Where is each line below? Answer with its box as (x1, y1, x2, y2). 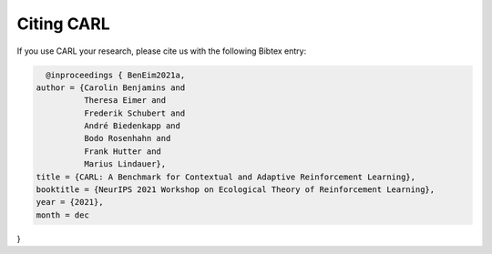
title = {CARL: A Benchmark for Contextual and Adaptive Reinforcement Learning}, (36, 171, 416, 182)
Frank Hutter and (83, 146, 161, 157)
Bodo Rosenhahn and (83, 133, 171, 144)
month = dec (36, 209, 90, 220)
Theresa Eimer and (83, 96, 167, 106)
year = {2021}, (36, 197, 104, 208)
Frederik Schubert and (83, 107, 186, 118)
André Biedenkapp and (83, 121, 181, 131)
